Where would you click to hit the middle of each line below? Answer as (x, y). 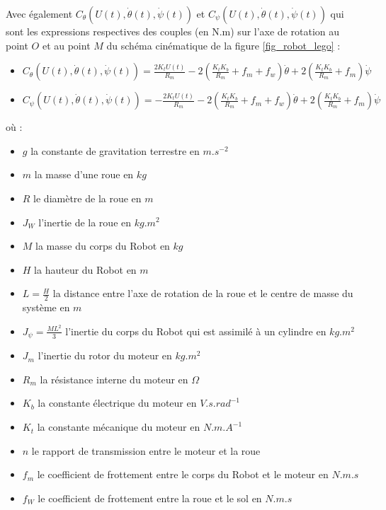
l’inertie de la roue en (85, 222)
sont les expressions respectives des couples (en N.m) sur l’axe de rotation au (173, 31)
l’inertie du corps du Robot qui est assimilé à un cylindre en (196, 331)
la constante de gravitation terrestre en (115, 150)
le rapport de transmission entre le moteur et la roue (146, 450)
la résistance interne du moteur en (114, 379)
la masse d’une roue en (84, 174)
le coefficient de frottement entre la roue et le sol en (150, 498)
